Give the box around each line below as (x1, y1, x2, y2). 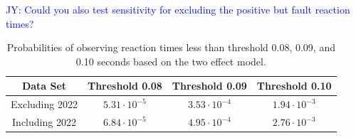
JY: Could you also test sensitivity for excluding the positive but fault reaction (6, 2, 350, 16)
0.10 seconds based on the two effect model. (75, 53, 266, 68)
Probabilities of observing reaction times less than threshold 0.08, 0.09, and (6, 40, 335, 55)
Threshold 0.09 (172, 78, 247, 93)
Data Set (21, 78, 67, 93)
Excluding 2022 (11, 97, 78, 112)
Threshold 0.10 (256, 78, 332, 93)
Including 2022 (12, 115, 76, 129)
